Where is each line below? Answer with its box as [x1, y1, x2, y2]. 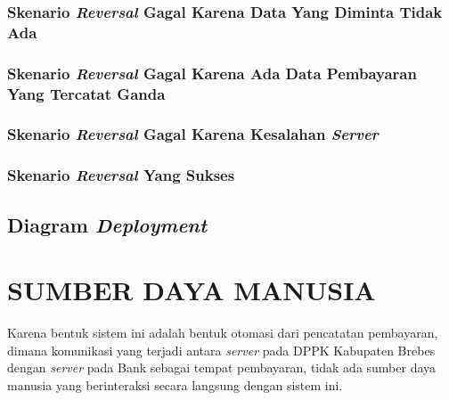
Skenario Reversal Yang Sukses [7, 164, 235, 186]
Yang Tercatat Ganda [7, 82, 166, 104]
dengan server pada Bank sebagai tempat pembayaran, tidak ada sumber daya [7, 358, 437, 377]
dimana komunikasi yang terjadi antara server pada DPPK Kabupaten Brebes [7, 340, 436, 359]
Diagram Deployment [7, 210, 208, 238]
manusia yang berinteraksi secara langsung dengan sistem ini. [7, 375, 343, 394]
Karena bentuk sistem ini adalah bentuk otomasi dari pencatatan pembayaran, [7, 323, 438, 342]
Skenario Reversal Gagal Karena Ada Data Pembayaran [7, 61, 417, 84]
